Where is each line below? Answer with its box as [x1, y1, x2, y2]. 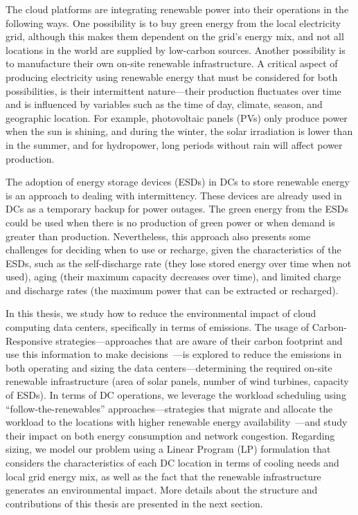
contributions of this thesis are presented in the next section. [6, 496, 263, 510]
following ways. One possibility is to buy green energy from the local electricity [6, 15, 341, 30]
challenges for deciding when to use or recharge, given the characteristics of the [6, 242, 341, 257]
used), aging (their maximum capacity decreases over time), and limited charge [6, 269, 341, 284]
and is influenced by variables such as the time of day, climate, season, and [6, 97, 323, 111]
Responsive [6, 333, 53, 347]
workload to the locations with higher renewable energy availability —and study [6, 415, 348, 429]
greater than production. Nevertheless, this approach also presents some [6, 228, 311, 243]
